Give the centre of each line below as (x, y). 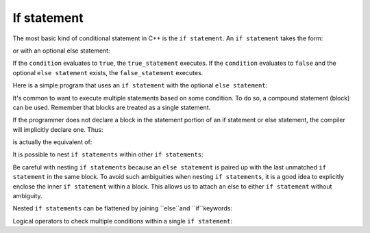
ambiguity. (27, 196)
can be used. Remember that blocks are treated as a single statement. (112, 107)
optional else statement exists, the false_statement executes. (108, 72)
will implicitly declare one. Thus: (58, 129)
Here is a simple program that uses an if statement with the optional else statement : (140, 85)
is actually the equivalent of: (52, 142)
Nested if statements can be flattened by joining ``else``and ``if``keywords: (123, 208)
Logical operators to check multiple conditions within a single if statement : (123, 221)
